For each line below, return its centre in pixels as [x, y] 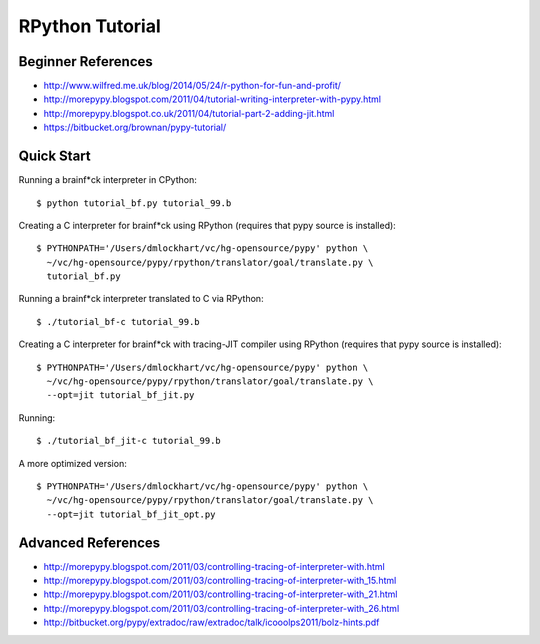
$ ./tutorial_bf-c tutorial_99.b [118, 321]
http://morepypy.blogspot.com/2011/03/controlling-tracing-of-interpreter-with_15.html [220, 581]
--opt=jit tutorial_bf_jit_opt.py [131, 514]
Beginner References [86, 61]
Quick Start [54, 156]
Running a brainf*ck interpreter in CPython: [107, 180]
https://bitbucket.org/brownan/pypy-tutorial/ [135, 127]
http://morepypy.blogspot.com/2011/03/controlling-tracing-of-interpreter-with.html [214, 566]
